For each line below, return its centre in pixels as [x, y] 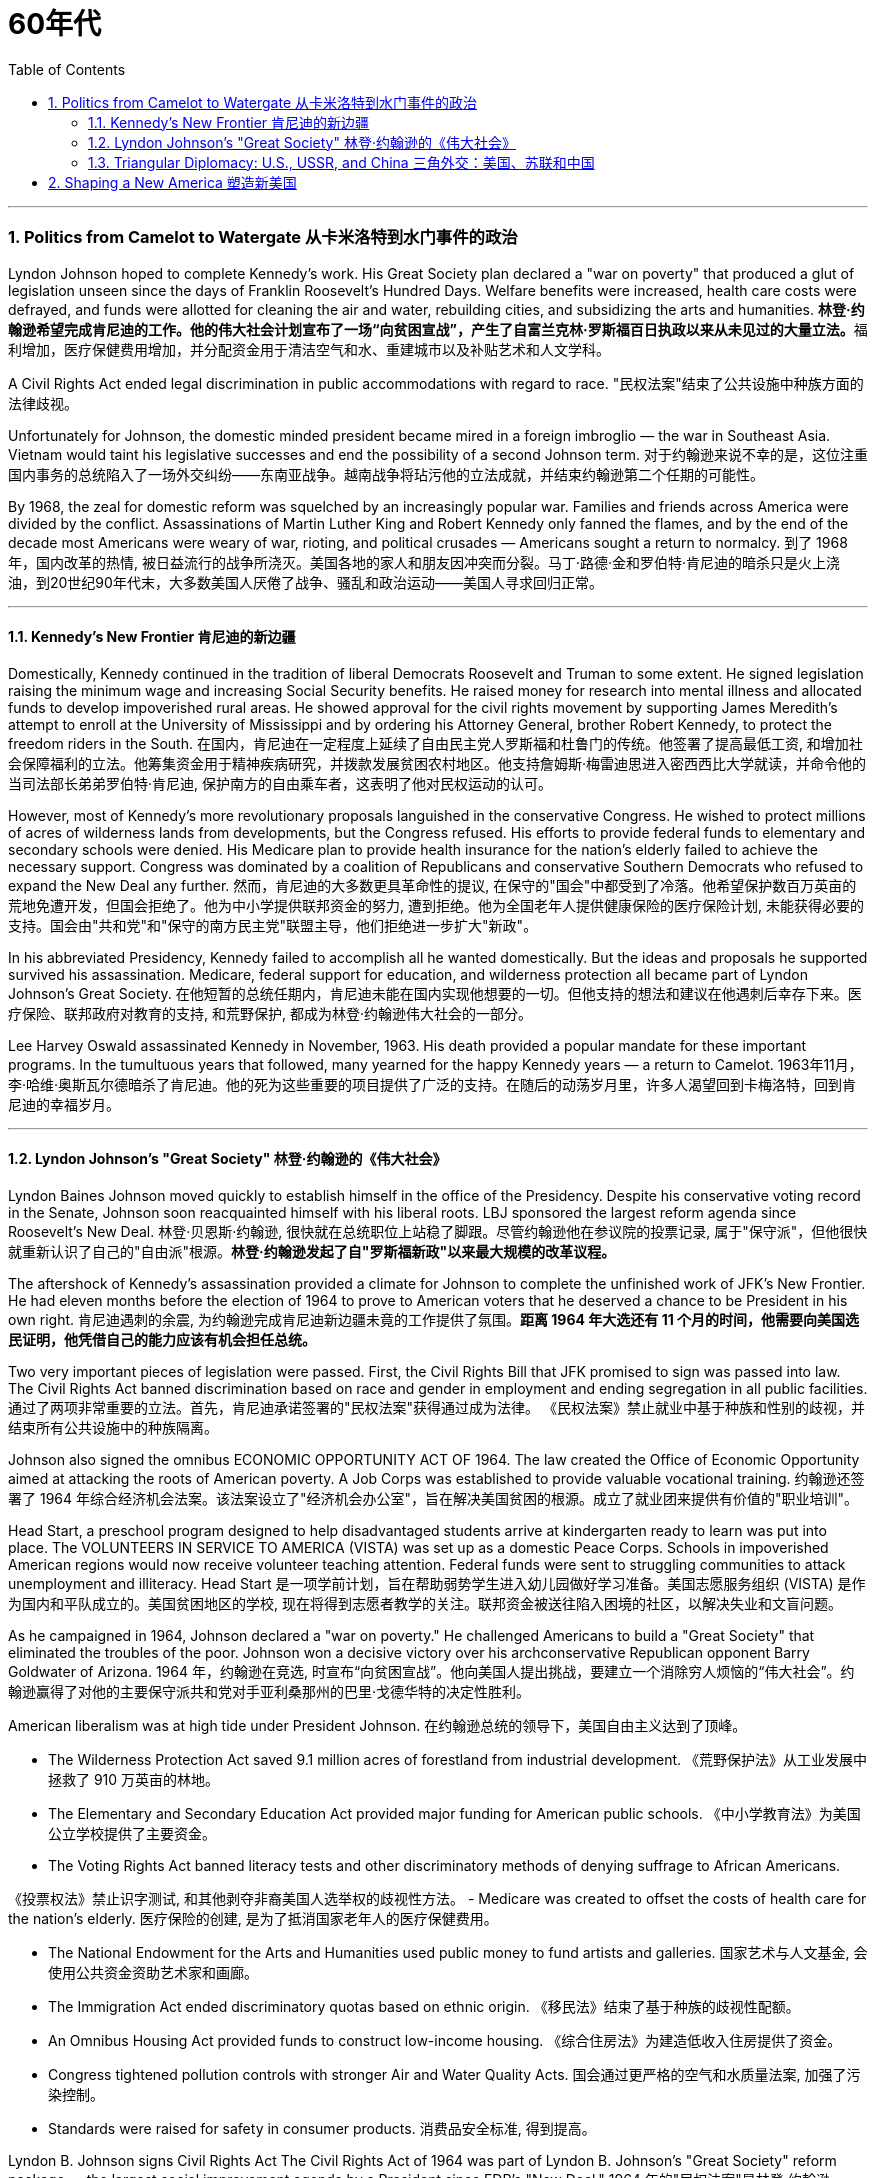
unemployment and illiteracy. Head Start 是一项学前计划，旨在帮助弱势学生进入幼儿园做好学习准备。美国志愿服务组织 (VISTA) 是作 [437, 1583]
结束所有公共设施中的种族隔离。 [113, 1427]
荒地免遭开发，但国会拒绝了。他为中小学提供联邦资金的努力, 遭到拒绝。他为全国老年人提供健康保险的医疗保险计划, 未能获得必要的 [436, 905]
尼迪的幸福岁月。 [64, 1104]
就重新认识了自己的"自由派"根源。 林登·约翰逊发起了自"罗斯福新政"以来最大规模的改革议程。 [312, 1251]
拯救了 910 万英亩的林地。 [134, 1779]
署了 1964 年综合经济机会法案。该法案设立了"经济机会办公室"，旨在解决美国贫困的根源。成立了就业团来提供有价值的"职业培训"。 [433, 1498]
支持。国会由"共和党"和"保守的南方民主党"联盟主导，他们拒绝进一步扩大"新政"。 [273, 925]
